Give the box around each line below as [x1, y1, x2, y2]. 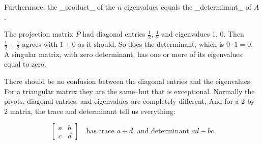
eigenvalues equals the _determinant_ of [124, 2, 252, 12]
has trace [86, 128, 114, 135]
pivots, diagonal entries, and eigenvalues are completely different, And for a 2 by [4, 96, 255, 106]
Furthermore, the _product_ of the [4, 2, 115, 12]
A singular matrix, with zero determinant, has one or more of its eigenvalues [4, 48, 242, 59]
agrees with [22, 39, 57, 49]
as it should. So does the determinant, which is [78, 39, 224, 49]
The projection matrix [4, 28, 73, 39]
